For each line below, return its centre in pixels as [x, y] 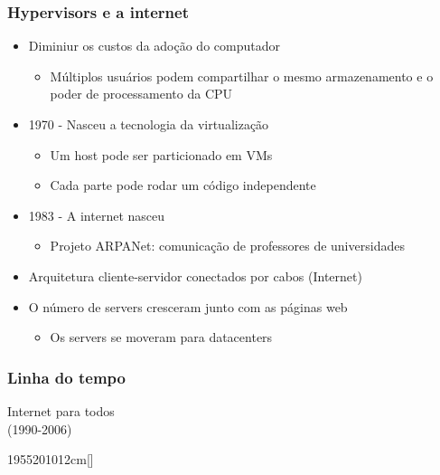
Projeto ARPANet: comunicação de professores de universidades [227, 246]
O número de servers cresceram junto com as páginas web [188, 306]
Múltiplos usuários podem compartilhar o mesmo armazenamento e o [242, 76]
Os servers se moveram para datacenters [161, 337]
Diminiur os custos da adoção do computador [154, 46]
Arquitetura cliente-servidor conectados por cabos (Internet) [195, 275]
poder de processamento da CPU [141, 94]
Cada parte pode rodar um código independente [183, 185]
